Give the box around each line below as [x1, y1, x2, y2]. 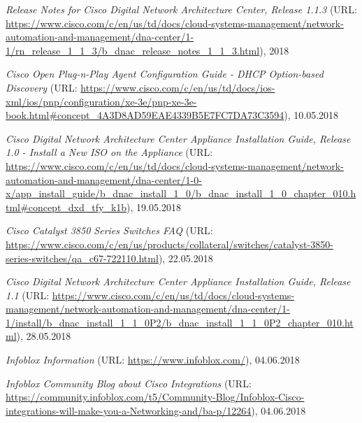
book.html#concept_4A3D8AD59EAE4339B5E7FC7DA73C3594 [6, 108, 284, 122]
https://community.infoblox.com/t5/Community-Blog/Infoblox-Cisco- [6, 389, 305, 404]
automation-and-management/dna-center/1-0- [6, 172, 202, 187]
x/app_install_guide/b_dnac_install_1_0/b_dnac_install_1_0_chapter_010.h [6, 186, 356, 201]
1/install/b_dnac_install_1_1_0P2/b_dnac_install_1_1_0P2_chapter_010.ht [6, 315, 354, 329]
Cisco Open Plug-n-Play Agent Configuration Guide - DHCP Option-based [6, 66, 324, 81]
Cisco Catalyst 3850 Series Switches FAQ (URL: [6, 223, 213, 238]
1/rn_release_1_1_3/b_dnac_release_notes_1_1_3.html [6, 43, 260, 57]
